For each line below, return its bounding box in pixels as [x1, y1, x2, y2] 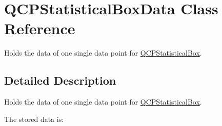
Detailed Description [4, 72, 116, 88]
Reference [4, 18, 75, 39]
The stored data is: [4, 113, 64, 124]
